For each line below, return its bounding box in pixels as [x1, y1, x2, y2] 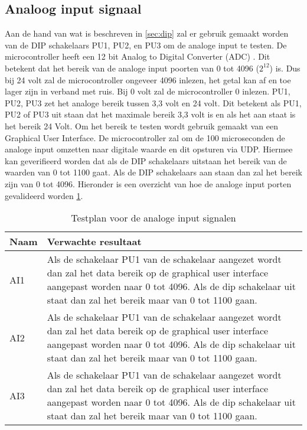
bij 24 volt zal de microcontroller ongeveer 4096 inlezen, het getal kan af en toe [5, 73, 291, 86]
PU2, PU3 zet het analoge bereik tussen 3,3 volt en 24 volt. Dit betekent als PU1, [5, 96, 302, 109]
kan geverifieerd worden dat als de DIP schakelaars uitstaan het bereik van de [5, 154, 287, 167]
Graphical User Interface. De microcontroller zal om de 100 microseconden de [5, 131, 285, 144]
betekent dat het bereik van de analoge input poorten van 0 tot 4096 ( [5, 61, 259, 74]
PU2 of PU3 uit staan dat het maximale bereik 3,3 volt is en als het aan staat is [5, 108, 296, 120]
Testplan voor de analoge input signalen [71, 211, 236, 225]
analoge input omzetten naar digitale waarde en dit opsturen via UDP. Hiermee [5, 143, 293, 155]
